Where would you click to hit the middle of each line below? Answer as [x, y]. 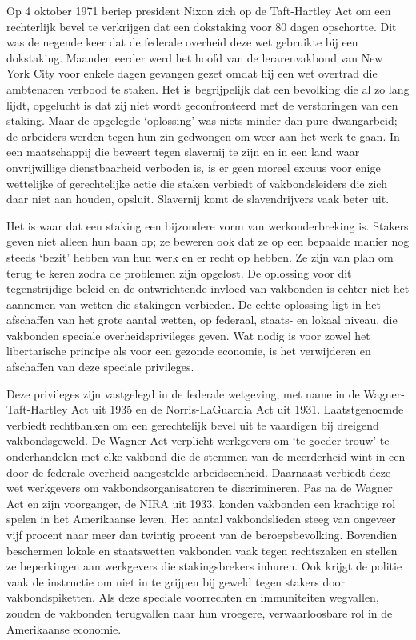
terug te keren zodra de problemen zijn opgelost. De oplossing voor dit [179, 272]
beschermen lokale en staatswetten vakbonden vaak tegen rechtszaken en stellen [202, 550]
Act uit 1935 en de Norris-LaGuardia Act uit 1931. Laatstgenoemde [237, 409]
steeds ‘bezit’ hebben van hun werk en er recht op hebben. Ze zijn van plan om [200, 256]
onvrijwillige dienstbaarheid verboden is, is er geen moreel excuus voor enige [194, 167]
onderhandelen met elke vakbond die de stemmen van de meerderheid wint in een [206, 456]
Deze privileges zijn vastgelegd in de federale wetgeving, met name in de [183, 393]
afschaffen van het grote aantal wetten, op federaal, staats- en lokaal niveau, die [202, 320]
